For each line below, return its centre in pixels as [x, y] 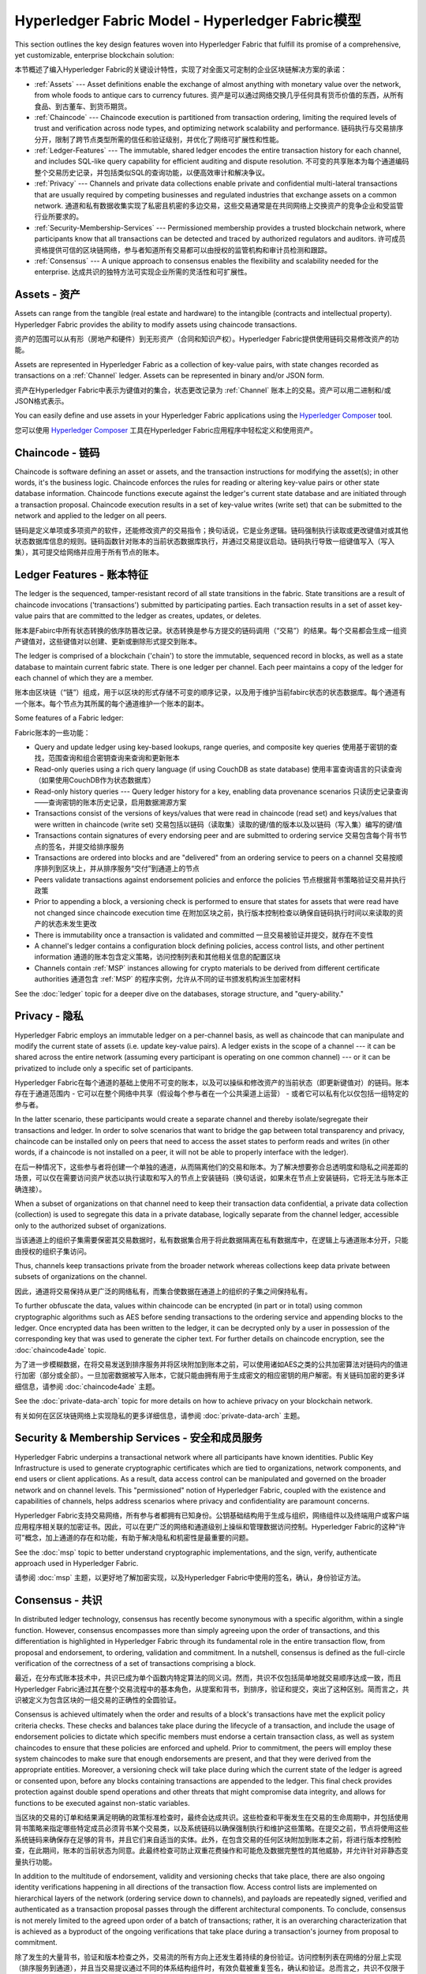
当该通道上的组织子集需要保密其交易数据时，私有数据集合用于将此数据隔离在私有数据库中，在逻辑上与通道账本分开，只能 [211, 1240]
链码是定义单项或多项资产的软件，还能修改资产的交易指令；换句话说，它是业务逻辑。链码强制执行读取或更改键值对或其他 [211, 530]
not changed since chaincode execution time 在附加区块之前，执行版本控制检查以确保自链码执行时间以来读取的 [215, 913]
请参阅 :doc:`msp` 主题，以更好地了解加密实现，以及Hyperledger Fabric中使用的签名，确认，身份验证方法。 [190, 1578]
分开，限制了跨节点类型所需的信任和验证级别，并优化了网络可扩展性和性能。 [159, 139]
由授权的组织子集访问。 [52, 1251]
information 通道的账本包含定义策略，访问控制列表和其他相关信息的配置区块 [158, 957]
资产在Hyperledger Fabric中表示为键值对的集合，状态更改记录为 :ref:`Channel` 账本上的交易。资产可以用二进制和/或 [203, 390]
